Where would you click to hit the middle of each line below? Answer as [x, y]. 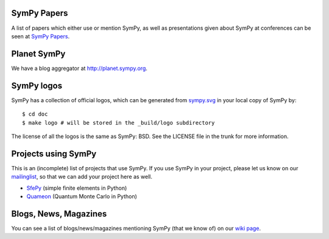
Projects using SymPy [54, 154]
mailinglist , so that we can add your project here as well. [82, 177]
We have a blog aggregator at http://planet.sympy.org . [79, 68]
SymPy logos [37, 85]
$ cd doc [35, 114]
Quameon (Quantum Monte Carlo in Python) [82, 196]
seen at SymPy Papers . [41, 36]
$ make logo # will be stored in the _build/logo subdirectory [119, 123]
